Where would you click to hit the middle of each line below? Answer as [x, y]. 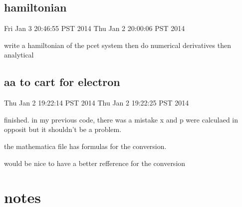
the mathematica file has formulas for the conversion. [85, 146]
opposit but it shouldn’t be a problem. [63, 129]
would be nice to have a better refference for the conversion [95, 163]
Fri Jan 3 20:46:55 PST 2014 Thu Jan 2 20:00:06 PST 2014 [95, 28]
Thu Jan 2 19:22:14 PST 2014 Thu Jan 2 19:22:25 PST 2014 [97, 103]
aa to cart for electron [62, 82]
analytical [19, 55]
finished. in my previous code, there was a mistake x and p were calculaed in [121, 119]
